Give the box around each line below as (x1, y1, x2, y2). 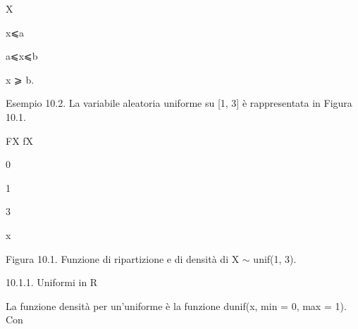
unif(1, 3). (253, 251, 297, 266)
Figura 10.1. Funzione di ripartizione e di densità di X (6, 251, 240, 266)
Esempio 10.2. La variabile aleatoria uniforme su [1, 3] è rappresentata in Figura (6, 96, 352, 110)
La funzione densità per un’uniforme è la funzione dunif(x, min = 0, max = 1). (6, 298, 347, 313)
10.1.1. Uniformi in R (6, 275, 98, 290)
